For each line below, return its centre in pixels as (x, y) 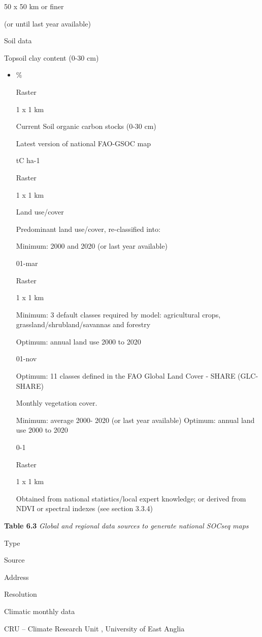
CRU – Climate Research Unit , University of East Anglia (94, 628)
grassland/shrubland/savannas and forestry (83, 324)
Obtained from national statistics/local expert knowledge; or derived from (131, 498)
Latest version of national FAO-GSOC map (83, 143)
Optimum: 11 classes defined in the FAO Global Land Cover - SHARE (126, 376)
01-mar (27, 263)
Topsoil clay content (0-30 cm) (52, 57)
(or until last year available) (47, 23)
